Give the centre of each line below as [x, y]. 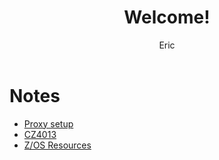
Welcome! [167, 17]
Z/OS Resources [57, 145]
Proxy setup [48, 123]
